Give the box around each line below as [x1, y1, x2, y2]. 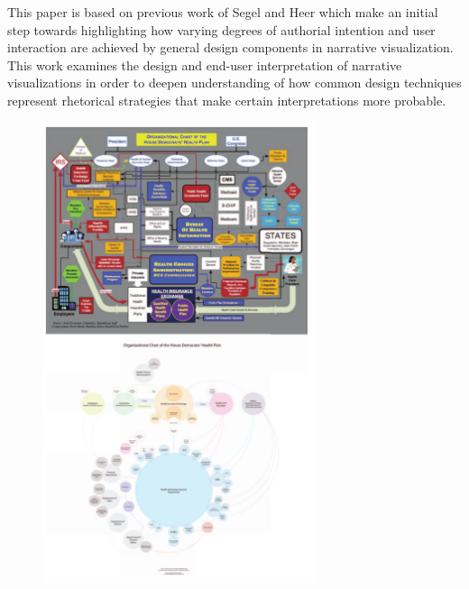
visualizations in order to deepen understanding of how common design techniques [7, 73, 462, 92]
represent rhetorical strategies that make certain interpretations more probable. [7, 90, 446, 109]
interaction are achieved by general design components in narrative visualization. [7, 38, 454, 57]
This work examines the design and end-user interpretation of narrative [7, 55, 402, 74]
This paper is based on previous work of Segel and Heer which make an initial [7, 3, 438, 21]
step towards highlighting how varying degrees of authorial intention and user [7, 20, 436, 39]
